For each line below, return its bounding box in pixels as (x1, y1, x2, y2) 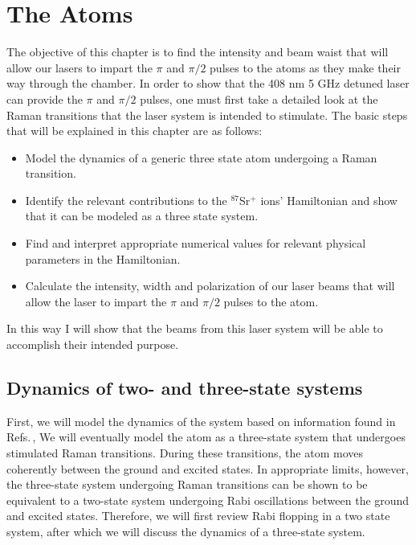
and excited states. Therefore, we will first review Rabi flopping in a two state (6, 507, 390, 524)
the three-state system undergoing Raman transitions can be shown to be (6, 476, 368, 493)
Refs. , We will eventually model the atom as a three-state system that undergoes (6, 428, 406, 445)
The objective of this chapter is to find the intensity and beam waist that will (6, 43, 389, 60)
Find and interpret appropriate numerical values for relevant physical (25, 235, 366, 252)
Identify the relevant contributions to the (25, 191, 227, 208)
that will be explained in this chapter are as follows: (6, 122, 263, 139)
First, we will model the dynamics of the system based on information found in (6, 412, 396, 429)
